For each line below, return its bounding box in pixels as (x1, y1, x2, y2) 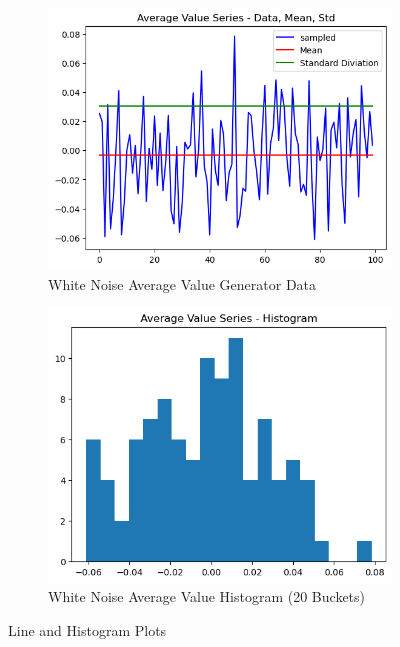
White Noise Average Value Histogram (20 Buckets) (48, 586, 366, 607)
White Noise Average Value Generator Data (48, 273, 317, 294)
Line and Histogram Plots (8, 619, 167, 640)
